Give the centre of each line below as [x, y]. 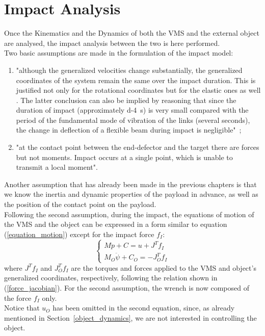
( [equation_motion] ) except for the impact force [79, 234]
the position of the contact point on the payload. [80, 204]
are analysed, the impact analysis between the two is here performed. [112, 43]
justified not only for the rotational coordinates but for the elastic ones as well [138, 90]
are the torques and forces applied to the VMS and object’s [164, 267]
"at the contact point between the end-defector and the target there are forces [138, 147]
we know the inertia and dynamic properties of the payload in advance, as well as [131, 194]
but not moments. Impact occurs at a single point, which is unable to [124, 157]
